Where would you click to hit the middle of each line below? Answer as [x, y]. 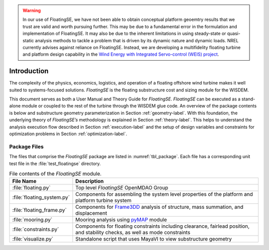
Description [90, 181]
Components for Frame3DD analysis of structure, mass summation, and [159, 207]
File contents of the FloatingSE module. [55, 174]
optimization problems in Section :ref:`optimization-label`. [68, 134]
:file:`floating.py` [31, 188]
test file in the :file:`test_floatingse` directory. [55, 164]
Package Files [26, 147]
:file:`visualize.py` [33, 239]
